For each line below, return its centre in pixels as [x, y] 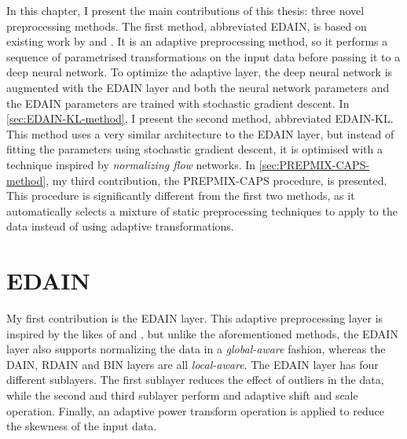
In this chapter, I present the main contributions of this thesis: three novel [185, 10]
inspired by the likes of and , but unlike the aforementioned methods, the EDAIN [202, 333]
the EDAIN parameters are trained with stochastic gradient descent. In [178, 103]
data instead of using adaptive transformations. [120, 226]
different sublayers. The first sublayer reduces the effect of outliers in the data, [195, 380]
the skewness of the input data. [82, 426]
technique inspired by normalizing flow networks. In [131, 164]
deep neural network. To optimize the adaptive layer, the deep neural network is [200, 72]
